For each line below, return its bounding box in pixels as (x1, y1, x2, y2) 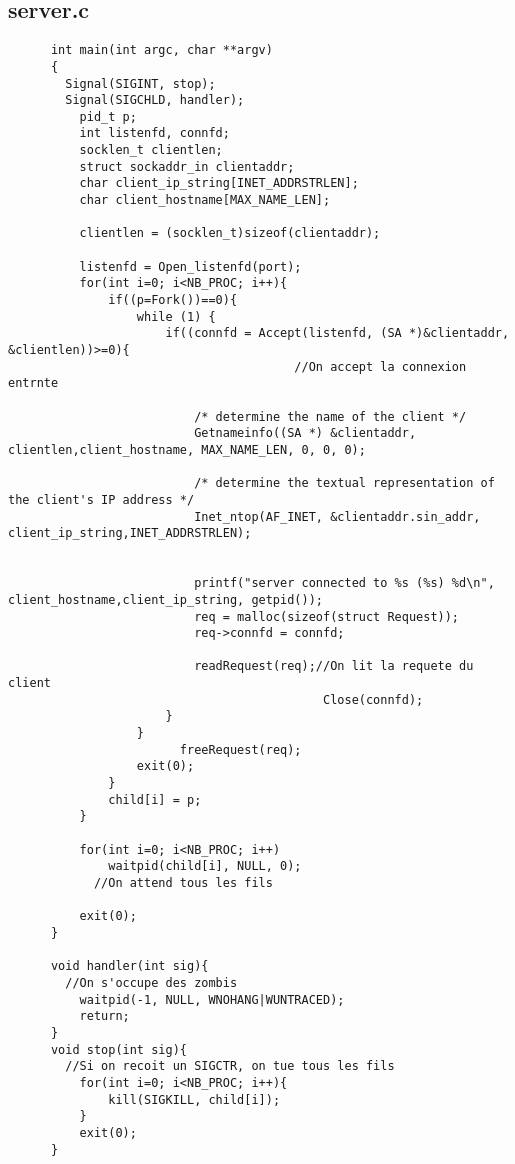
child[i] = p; (108, 792, 202, 807)
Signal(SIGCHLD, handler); (65, 93, 245, 108)
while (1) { (136, 309, 216, 324)
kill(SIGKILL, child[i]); (108, 1092, 281, 1107)
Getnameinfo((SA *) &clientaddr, (194, 426, 417, 441)
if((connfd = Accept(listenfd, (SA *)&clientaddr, (165, 326, 510, 341)
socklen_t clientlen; (79, 143, 223, 158)
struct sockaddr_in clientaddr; (79, 159, 295, 174)
